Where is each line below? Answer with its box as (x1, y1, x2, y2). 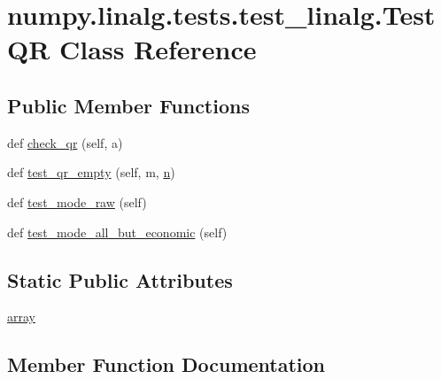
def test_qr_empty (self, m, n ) (7, 163, 175, 182)
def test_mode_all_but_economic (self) (7, 222, 228, 241)
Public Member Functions (7, 91, 250, 119)
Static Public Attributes (7, 266, 233, 293)
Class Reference (59, 31, 257, 67)
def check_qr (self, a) (7, 133, 123, 151)
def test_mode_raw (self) (7, 192, 147, 211)
